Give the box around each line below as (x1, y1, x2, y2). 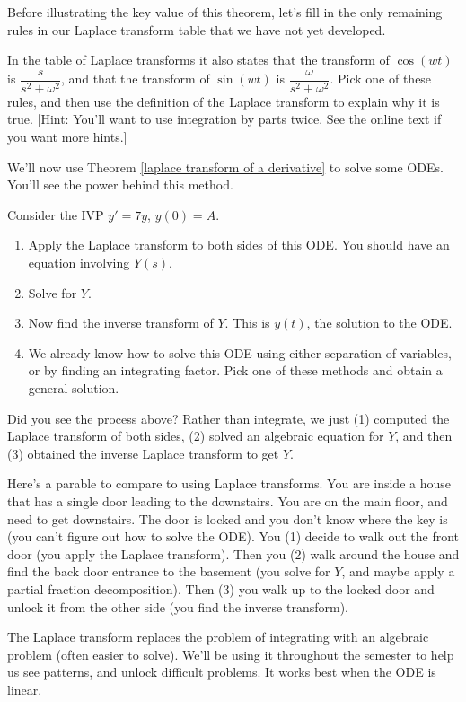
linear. (7, 680, 42, 698)
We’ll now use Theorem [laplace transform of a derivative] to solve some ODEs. (7, 157, 444, 176)
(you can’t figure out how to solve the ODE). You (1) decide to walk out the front (7, 527, 459, 546)
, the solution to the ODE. (306, 313, 453, 332)
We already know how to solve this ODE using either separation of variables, (28, 343, 452, 362)
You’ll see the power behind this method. (7, 175, 233, 194)
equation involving (28, 253, 130, 271)
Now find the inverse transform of (28, 313, 214, 332)
